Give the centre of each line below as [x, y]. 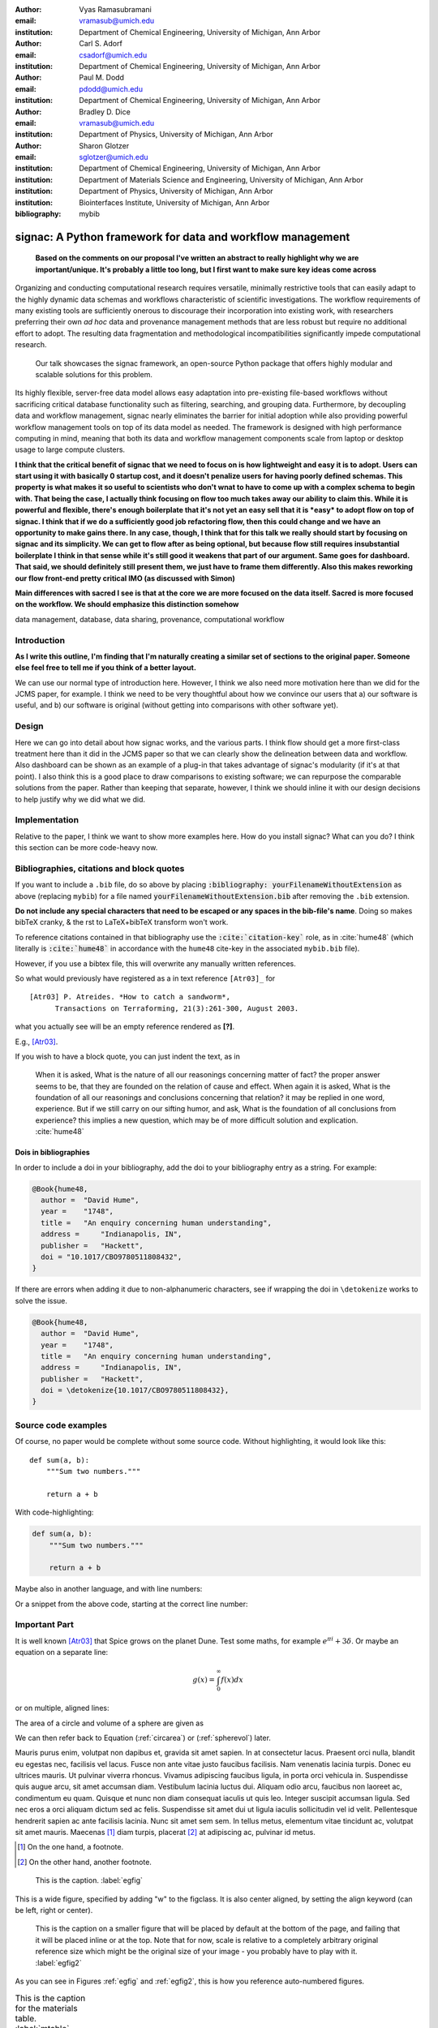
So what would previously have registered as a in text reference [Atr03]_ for [145, 978]
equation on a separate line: [62, 1652]
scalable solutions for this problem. [94, 374]
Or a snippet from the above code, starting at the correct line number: [131, 1604]
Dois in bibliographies [53, 1153]
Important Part [45, 1625]
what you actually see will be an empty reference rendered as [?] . [125, 1027]
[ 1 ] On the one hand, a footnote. [71, 1847]
